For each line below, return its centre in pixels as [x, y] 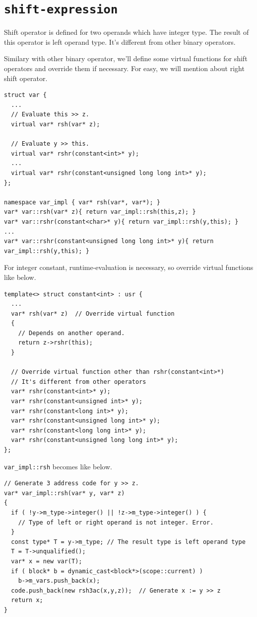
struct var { [25, 95]
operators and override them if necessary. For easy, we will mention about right [124, 68]
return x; [27, 600]
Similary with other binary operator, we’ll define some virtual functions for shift [126, 58]
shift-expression [61, 10]
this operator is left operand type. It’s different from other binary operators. [120, 42]
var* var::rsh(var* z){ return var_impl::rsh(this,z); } [100, 212]
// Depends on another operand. [71, 333]
